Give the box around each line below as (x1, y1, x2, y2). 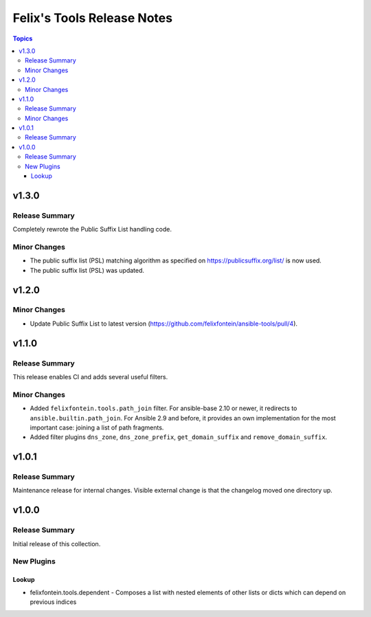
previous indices (30, 598, 77, 606)
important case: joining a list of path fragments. (30, 423, 164, 431)
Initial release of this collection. (12, 539, 101, 548)
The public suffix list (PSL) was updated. (30, 266, 144, 274)
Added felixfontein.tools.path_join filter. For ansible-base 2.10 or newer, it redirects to (30, 404, 297, 412)
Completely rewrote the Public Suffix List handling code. (12, 225, 172, 234)
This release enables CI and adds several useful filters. (12, 373, 168, 381)
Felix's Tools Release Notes (12, 10, 173, 25)
